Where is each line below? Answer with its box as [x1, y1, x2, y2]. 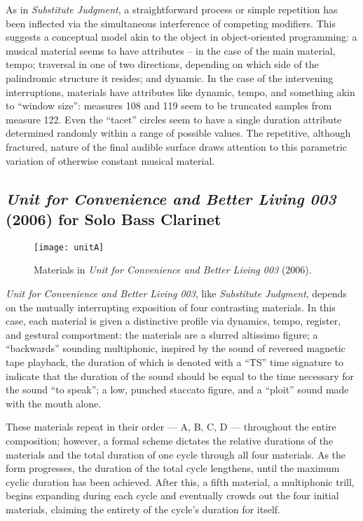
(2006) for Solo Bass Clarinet [6, 208, 221, 229]
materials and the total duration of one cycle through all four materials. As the [6, 447, 346, 461]
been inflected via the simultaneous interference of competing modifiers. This [6, 15, 336, 30]
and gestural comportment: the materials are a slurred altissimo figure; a [6, 327, 318, 341]
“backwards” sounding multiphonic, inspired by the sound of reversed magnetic [6, 341, 345, 356]
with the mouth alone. [6, 395, 102, 410]
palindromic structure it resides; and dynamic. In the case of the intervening [6, 70, 334, 85]
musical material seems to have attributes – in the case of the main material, [6, 43, 336, 57]
